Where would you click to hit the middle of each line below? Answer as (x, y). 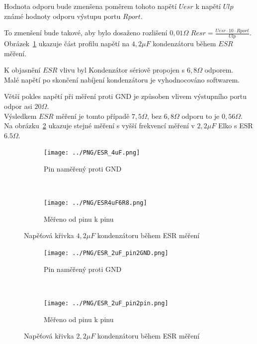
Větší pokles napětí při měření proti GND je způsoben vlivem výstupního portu (126, 96)
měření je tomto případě (93, 116)
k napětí (208, 6)
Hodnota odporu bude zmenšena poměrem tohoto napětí (90, 6)
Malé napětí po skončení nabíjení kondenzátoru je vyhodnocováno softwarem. (122, 79)
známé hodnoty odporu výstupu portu (62, 16)
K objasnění (22, 70)
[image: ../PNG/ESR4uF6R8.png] (95, 203)
